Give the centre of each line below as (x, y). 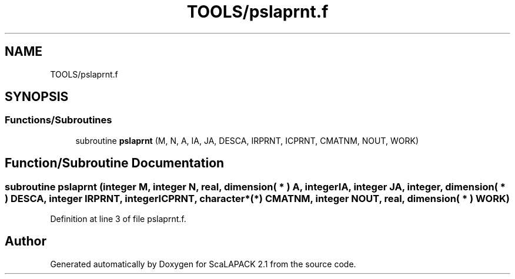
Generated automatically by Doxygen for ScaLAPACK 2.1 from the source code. (203, 264)
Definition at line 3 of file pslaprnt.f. (118, 219)
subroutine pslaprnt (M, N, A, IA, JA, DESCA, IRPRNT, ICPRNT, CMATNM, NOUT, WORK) (247, 140)
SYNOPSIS (37, 97)
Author (26, 241)
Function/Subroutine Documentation (115, 163)
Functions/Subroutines (58, 120)
